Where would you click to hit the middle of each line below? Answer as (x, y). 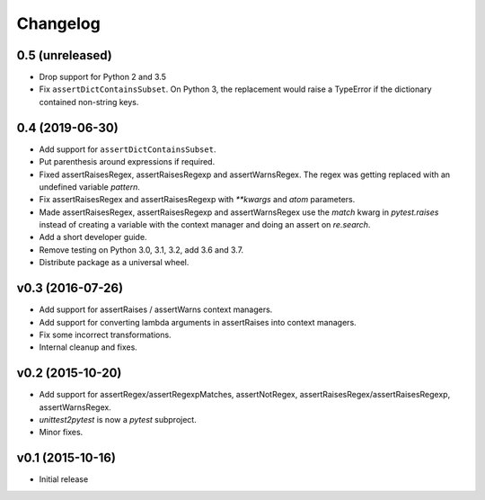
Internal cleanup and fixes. (88, 347)
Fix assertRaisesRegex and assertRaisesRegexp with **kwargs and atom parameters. (197, 200)
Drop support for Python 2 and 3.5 (102, 77)
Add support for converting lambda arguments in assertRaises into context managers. (198, 322)
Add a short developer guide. (93, 237)
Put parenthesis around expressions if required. (127, 162)
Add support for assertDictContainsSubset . (128, 149)
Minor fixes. (61, 433)
